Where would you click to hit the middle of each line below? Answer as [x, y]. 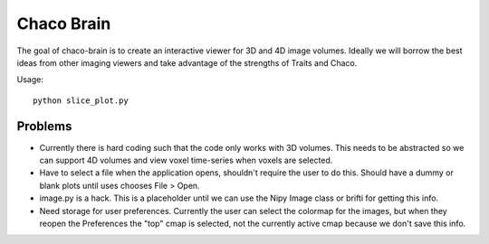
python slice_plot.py [81, 100]
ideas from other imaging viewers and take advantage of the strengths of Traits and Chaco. [187, 62]
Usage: [30, 80]
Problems [44, 126]
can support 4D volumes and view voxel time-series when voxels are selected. [186, 160]
